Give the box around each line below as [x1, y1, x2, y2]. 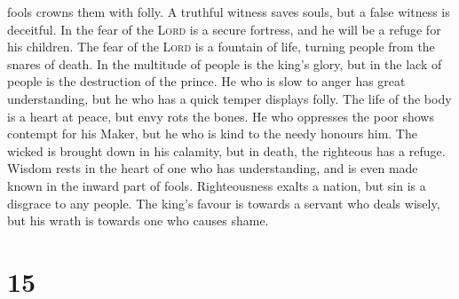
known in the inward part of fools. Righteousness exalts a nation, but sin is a [7, 176, 426, 194]
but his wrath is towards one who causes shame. [7, 211, 269, 230]
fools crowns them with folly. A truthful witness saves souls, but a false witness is [7, 3, 450, 20]
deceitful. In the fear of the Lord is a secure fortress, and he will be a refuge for [7, 20, 441, 38]
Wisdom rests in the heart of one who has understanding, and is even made [7, 159, 418, 177]
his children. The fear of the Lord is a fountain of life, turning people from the [7, 37, 435, 56]
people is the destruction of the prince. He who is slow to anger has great [7, 72, 406, 90]
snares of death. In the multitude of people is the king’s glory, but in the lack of [7, 54, 442, 73]
